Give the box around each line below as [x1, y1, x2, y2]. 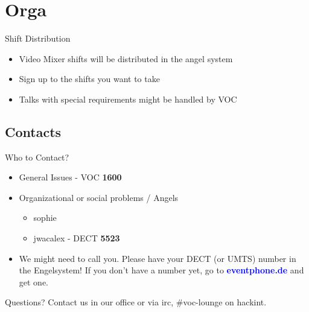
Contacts [5, 122, 62, 141]
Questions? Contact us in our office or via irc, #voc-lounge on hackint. [5, 296, 267, 308]
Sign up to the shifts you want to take [19, 72, 160, 85]
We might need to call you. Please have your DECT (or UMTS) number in [19, 252, 296, 264]
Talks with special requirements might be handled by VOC [19, 92, 237, 105]
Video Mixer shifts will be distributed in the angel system [19, 52, 233, 65]
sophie [33, 211, 57, 224]
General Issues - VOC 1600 [19, 171, 122, 183]
